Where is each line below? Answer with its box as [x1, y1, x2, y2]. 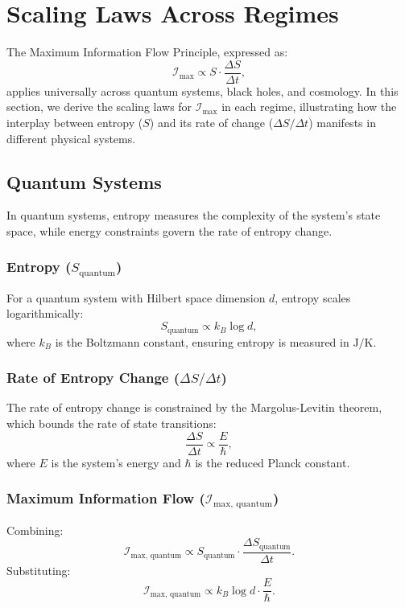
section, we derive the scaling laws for [6, 98, 192, 115]
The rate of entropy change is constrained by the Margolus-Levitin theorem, [6, 399, 382, 416]
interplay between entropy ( [6, 113, 143, 130]
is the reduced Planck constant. [195, 454, 350, 470]
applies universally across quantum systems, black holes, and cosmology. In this [6, 82, 399, 99]
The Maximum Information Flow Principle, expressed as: [6, 43, 288, 60]
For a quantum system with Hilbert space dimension [6, 289, 266, 306]
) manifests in [308, 113, 376, 130]
